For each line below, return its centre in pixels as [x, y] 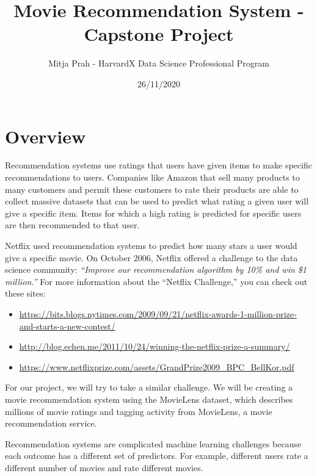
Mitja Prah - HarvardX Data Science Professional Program [159, 63]
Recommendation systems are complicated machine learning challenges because [153, 443]
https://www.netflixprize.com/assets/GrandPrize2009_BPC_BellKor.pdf [157, 366]
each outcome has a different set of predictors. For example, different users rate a [157, 456]
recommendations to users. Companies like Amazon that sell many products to [152, 177]
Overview [46, 136]
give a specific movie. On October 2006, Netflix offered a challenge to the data [151, 257]
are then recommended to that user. [72, 225]
